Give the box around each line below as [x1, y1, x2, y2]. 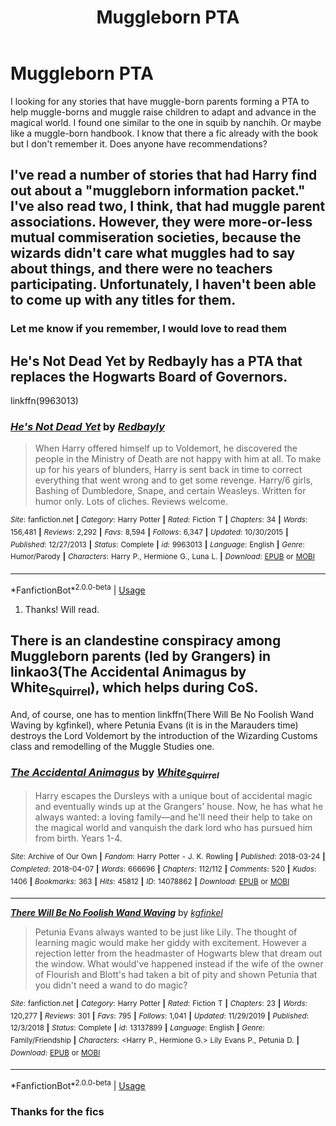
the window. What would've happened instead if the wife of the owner [34, 958, 324, 970]
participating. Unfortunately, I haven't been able [10, 276, 317, 293]
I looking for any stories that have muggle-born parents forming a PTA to [10, 95, 310, 107]
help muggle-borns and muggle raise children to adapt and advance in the [10, 106, 317, 118]
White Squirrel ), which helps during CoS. [10, 679, 259, 699]
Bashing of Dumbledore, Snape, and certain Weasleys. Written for [34, 485, 307, 497]
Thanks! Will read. [24, 603, 100, 615]
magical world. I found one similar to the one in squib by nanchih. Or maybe [10, 116, 322, 128]
